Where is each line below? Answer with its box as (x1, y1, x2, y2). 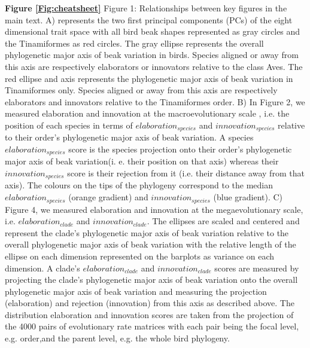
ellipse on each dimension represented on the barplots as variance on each (5, 249, 275, 262)
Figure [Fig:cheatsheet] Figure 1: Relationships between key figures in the (5, 2, 287, 14)
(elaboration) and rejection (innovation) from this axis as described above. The (5, 297, 294, 309)
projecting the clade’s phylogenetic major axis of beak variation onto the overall (5, 273, 298, 286)
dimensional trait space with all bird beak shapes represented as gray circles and (5, 25, 300, 38)
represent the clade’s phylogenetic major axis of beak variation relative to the (5, 226, 289, 239)
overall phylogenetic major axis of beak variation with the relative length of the (5, 238, 296, 251)
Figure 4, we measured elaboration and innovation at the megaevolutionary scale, (5, 203, 303, 215)
